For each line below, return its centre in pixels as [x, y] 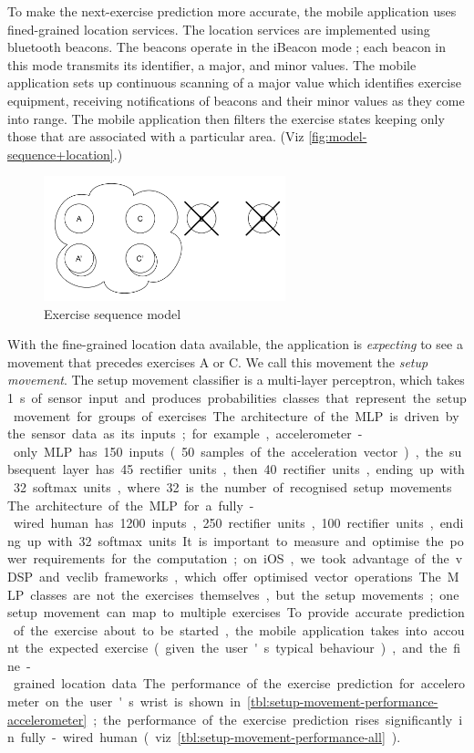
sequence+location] [61, 154]
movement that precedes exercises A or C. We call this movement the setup [218, 361]
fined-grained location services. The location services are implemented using [219, 29]
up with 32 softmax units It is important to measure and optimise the [235, 540]
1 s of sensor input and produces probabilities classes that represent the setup [237, 397]
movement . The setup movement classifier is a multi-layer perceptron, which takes [236, 380]
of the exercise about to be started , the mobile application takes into [220, 629]
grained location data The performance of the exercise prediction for [214, 683]
